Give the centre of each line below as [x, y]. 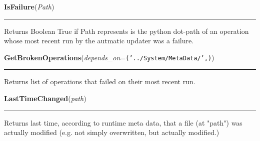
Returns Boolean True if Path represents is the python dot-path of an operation [126, 31]
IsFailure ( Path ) [29, 6]
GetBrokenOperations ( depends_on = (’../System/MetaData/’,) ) [109, 57]
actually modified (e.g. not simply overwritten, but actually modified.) [112, 132]
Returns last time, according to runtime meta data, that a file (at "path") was [123, 122]
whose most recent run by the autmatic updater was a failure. [99, 41]
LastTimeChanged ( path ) [45, 98]
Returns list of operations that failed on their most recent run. [100, 81]
